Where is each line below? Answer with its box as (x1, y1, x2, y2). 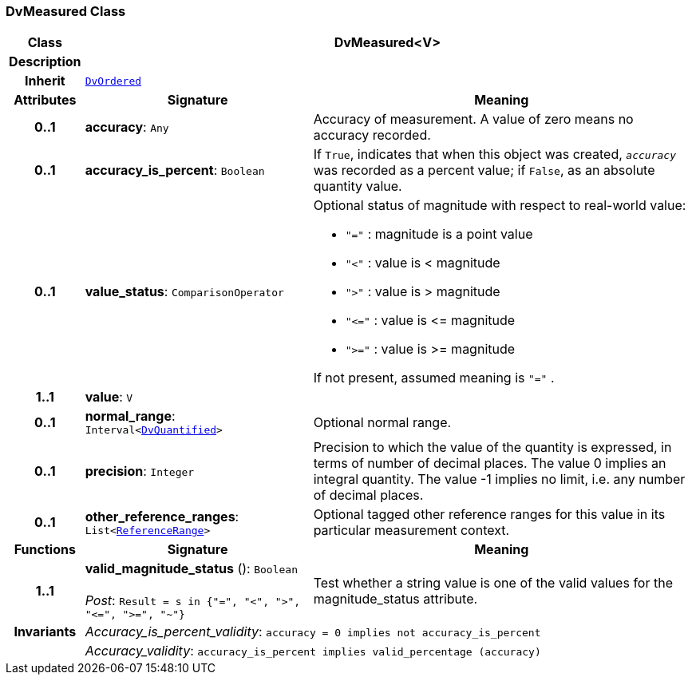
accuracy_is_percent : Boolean (85, 162, 265, 179)
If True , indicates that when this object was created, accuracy (313, 146, 676, 163)
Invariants (14, 624, 77, 640)
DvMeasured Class (6, 3, 126, 19)
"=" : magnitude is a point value (345, 226, 533, 243)
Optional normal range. (313, 414, 452, 430)
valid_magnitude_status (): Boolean (85, 560, 298, 577)
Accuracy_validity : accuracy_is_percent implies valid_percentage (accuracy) (85, 643, 541, 659)
